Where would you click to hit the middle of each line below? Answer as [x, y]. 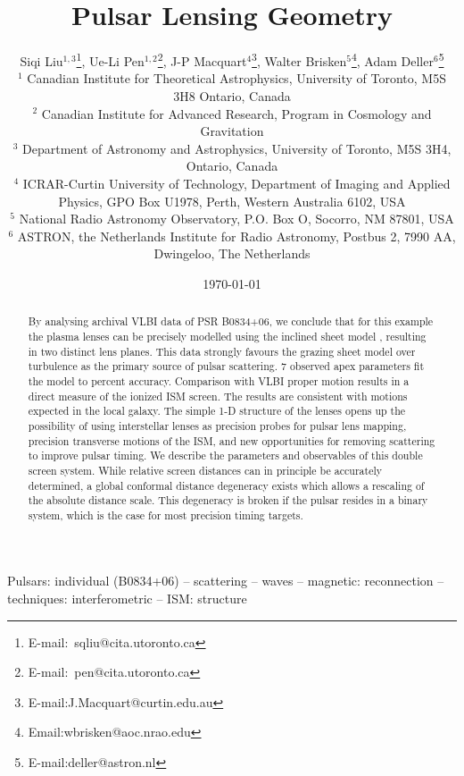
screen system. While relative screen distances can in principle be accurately [205, 470]
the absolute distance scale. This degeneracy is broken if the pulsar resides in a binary [228, 500]
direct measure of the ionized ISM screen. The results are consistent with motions [218, 396]
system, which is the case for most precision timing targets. [166, 515]
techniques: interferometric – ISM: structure [127, 599]
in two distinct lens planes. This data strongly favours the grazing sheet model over [222, 351]
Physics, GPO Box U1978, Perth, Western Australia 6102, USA [232, 201]
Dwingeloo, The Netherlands [232, 253]
